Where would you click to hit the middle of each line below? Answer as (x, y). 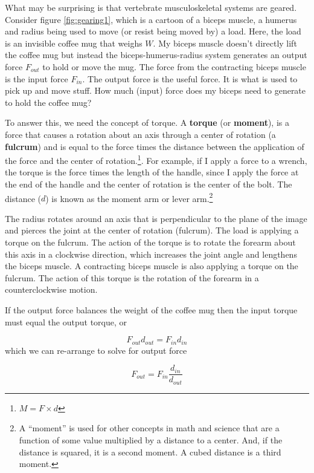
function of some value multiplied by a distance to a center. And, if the (151, 439)
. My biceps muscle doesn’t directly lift (225, 43)
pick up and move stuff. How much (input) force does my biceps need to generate (155, 90)
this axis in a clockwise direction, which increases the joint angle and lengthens (151, 254)
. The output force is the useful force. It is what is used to (190, 78)
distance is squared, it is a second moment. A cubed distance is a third (150, 452)
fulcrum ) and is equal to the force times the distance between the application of (155, 146)
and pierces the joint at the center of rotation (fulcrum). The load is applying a (152, 230)
